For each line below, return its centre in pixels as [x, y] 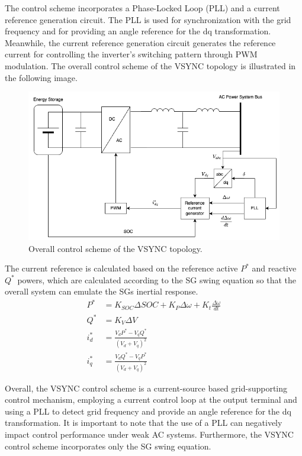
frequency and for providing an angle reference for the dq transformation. [138, 31]
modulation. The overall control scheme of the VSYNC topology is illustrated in [150, 65]
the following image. [41, 77]
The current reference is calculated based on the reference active [121, 268]
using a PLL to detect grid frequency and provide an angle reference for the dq [148, 411]
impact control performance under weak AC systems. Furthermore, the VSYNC [149, 434]
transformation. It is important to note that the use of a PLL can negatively [144, 423]
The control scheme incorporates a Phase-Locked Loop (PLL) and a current [142, 8]
